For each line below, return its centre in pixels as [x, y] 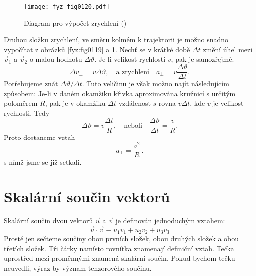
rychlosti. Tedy [27, 112]
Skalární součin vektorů [87, 197]
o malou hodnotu [56, 59]
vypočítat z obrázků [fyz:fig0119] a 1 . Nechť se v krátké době [97, 49]
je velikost [228, 103]
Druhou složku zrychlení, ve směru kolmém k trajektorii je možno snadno [116, 40]
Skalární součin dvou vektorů [49, 220]
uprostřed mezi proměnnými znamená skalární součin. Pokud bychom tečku [120, 258]
